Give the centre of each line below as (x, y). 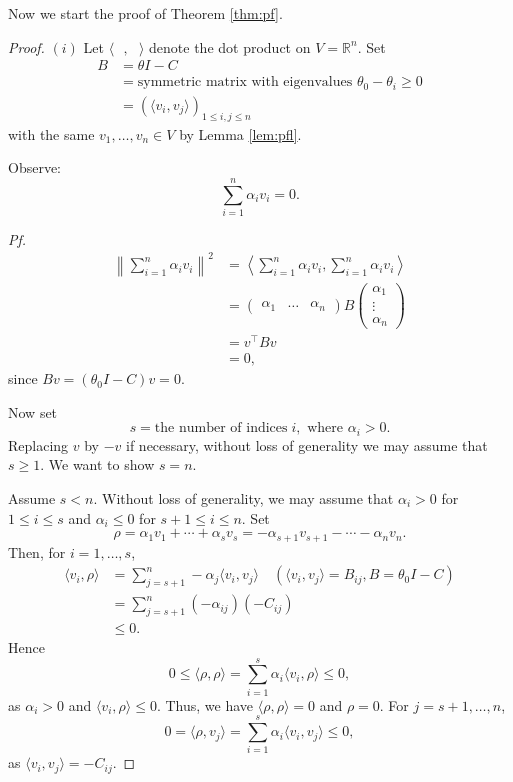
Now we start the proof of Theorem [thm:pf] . (145, 13)
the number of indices (221, 428)
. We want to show (97, 464)
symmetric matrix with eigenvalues (245, 82)
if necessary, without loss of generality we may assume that (307, 444)
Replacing (38, 444)
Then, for (37, 551)
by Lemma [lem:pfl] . (240, 133)
